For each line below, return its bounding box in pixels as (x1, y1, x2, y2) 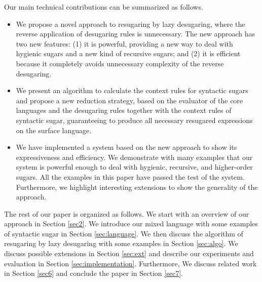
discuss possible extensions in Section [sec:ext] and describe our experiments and (4, 248, 254, 259)
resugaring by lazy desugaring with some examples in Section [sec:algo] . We (4, 238, 238, 249)
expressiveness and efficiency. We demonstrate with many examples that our (16, 151, 253, 162)
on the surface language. (16, 125, 92, 135)
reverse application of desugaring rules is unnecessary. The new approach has (16, 28, 255, 39)
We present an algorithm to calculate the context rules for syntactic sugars (16, 85, 248, 96)
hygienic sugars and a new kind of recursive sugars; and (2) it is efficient (16, 48, 241, 59)
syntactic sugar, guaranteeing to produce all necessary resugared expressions (16, 114, 253, 125)
